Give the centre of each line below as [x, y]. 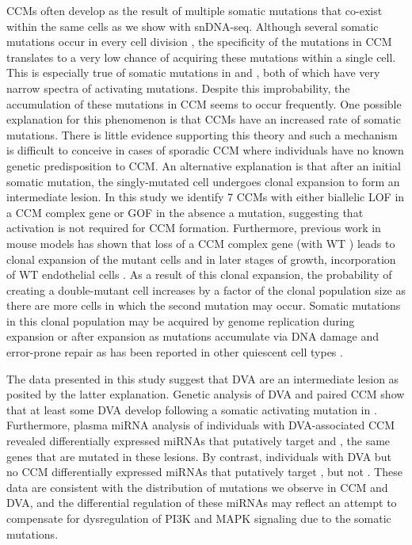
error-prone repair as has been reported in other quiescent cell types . [175, 352]
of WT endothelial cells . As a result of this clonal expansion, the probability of [199, 274]
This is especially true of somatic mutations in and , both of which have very [193, 72]
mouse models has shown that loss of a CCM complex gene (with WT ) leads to [201, 243]
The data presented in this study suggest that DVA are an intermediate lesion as [203, 378]
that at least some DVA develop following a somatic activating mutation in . [192, 409]
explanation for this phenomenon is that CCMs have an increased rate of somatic [204, 119]
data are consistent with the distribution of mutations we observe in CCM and [197, 487]
